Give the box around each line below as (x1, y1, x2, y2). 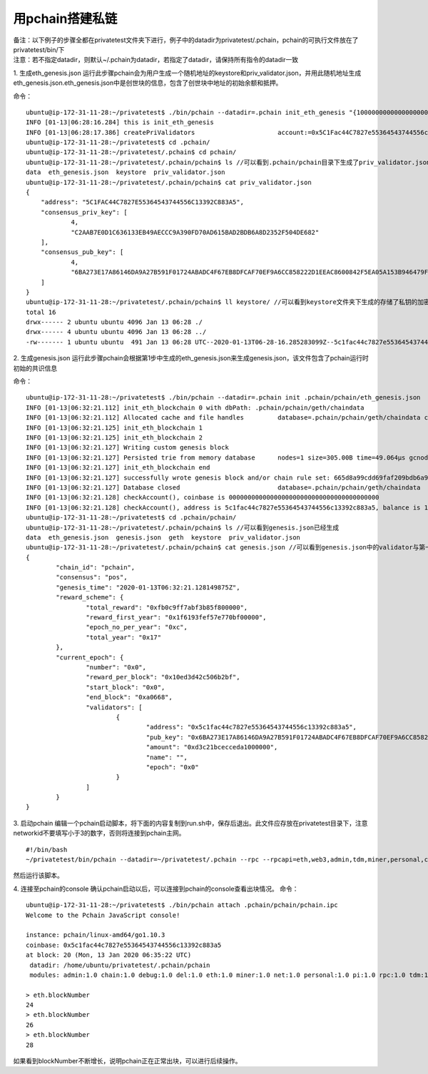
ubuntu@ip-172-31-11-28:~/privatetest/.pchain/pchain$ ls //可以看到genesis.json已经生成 (26, 523, 340, 532)
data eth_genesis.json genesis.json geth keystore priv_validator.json (26, 533, 301, 542)
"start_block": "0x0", (86, 683, 165, 691)
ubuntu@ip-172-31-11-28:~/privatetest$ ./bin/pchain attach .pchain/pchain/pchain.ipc (26, 901, 338, 909)
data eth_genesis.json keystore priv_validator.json (26, 168, 225, 176)
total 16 (26, 308, 56, 316)
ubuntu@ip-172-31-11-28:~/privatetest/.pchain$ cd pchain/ (26, 148, 237, 156)
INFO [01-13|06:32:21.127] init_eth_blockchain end (26, 464, 210, 472)
